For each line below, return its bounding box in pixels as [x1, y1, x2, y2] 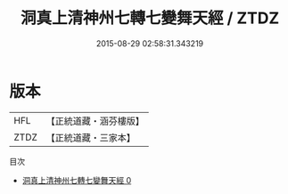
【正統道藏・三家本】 [45, 131, 136, 143]
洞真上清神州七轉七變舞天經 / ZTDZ [20, 8, 280, 28]
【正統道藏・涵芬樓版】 [45, 115, 145, 127]
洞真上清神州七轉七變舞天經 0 [21, 174, 132, 185]
